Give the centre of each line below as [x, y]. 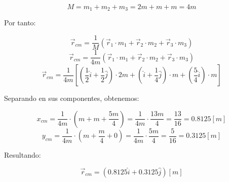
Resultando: [23, 155]
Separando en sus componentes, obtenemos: [72, 98]
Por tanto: [20, 23]
